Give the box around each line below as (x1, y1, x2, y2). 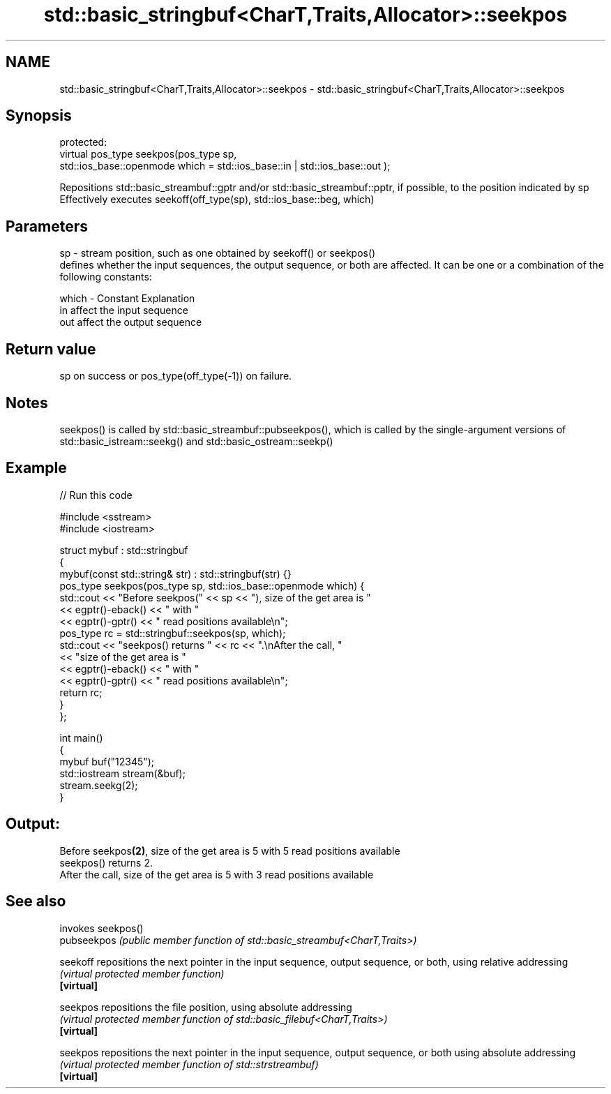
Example (6, 459, 67, 477)
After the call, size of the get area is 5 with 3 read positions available (59, 868, 374, 881)
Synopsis (6, 107, 72, 125)
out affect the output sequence (59, 316, 202, 329)
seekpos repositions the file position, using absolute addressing (59, 1001, 352, 1013)
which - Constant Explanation (59, 292, 195, 305)
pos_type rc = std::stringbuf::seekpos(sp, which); (59, 627, 286, 639)
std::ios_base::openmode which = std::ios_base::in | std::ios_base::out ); (59, 160, 391, 172)
